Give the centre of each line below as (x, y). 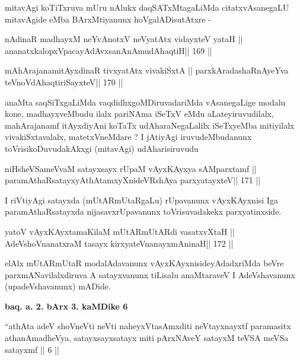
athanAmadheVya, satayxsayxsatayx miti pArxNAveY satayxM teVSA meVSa (147, 338)
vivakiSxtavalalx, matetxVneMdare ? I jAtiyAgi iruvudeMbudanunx (128, 137)
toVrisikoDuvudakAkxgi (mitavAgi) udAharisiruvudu (102, 148)
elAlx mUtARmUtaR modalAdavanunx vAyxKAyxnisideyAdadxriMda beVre (144, 263)
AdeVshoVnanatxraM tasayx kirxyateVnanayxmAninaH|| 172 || (119, 243)
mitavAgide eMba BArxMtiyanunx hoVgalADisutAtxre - (108, 19)
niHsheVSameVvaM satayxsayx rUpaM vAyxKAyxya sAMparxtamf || (131, 168)
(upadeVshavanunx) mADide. (58, 286)
